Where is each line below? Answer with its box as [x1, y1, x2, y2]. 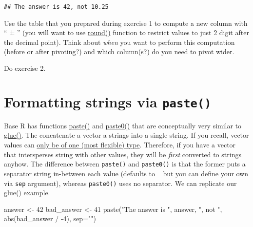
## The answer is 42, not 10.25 [4, 3, 109, 10]
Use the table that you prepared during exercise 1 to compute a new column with [4, 18, 248, 28]
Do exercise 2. [4, 62, 46, 73]
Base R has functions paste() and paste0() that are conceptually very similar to [4, 120, 242, 130]
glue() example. [4, 187, 50, 198]
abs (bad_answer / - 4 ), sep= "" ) [4, 213, 96, 224]
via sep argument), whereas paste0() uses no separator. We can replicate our [4, 178, 237, 188]
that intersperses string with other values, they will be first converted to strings [4, 149, 241, 159]
